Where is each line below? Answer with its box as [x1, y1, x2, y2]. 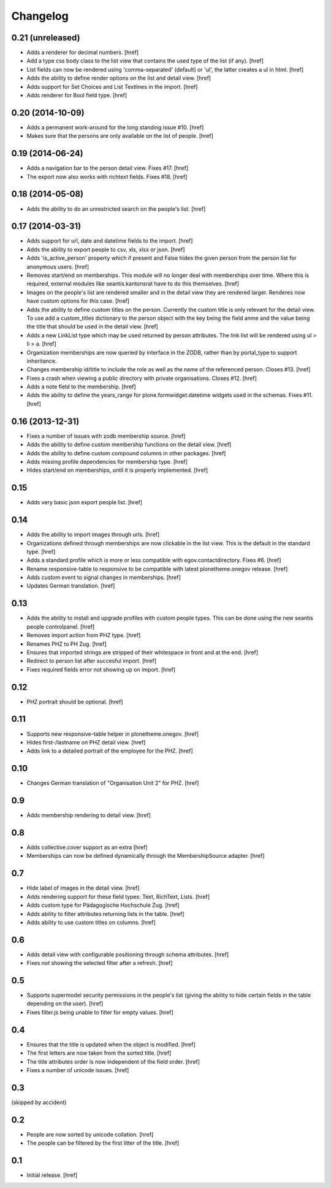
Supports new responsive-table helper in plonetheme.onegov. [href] [26, 730, 199, 738]
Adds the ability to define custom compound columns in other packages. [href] [26, 449, 226, 456]
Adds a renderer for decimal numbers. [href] [26, 49, 139, 56]
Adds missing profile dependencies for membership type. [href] [26, 458, 188, 465]
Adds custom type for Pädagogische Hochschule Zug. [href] [26, 901, 180, 909]
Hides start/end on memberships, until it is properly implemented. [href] [26, 466, 208, 474]
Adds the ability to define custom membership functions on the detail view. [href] [26, 441, 232, 448]
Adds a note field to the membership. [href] [26, 383, 136, 390]
